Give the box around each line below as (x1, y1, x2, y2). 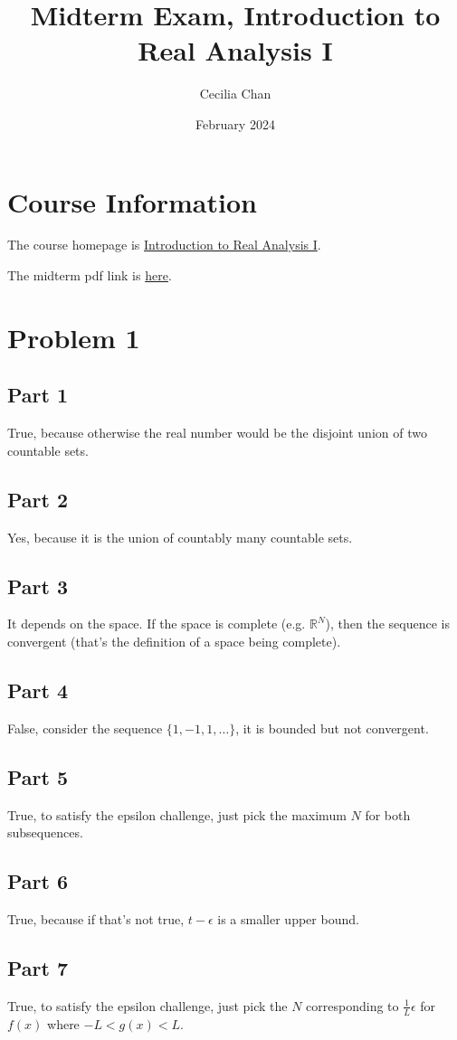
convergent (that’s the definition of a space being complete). (7, 631, 341, 650)
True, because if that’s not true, (7, 909, 185, 928)
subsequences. (7, 823, 83, 842)
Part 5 (7, 762, 69, 790)
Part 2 (7, 485, 69, 513)
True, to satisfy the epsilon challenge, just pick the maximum (7, 805, 347, 824)
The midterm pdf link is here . (7, 266, 172, 285)
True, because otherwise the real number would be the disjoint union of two (7, 423, 427, 442)
